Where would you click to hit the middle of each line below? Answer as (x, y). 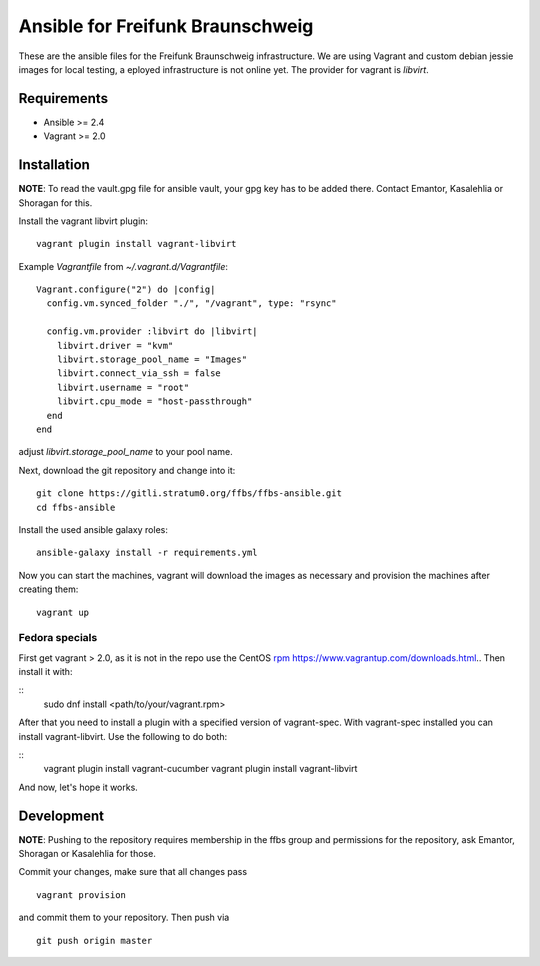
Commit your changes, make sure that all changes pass (133, 872)
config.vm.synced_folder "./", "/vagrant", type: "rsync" (191, 303)
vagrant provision (81, 894)
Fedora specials (58, 638)
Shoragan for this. (55, 202)
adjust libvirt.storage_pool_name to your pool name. (126, 452)
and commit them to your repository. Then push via (124, 917)
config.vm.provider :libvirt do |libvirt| (152, 331)
